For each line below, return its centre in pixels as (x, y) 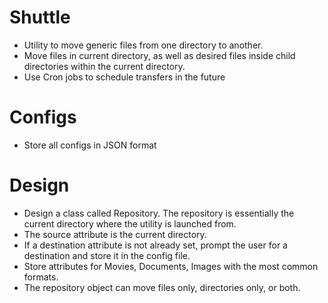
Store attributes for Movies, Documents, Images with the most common (171, 266)
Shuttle (40, 17)
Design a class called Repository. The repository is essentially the (159, 213)
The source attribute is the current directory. (115, 234)
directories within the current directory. (104, 66)
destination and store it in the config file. (107, 255)
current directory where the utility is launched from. (130, 223)
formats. (41, 277)
